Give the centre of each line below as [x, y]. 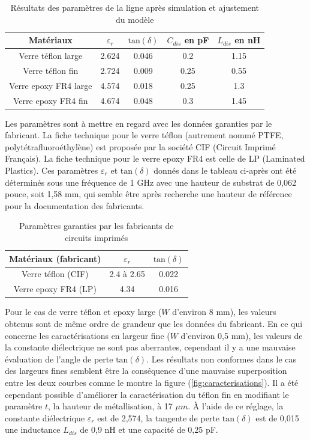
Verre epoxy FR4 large [51, 85]
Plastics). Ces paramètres [52, 170]
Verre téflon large [51, 56]
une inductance [33, 429]
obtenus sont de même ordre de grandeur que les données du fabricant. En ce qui [154, 323]
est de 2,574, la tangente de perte [159, 417]
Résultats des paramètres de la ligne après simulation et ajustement [135, 7]
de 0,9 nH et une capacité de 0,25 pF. [149, 429]
